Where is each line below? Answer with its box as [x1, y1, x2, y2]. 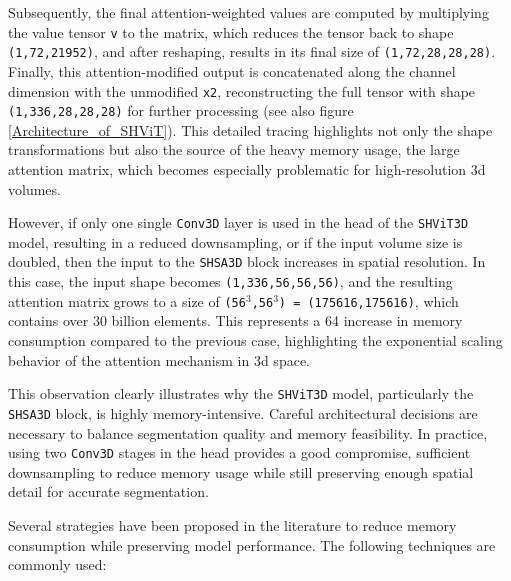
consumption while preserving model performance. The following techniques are [8, 534, 496, 555]
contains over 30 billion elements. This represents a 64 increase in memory [8, 310, 463, 331]
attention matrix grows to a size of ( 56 [8, 290, 246, 311]
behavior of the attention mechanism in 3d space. [8, 349, 310, 370]
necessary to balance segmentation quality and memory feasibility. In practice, [8, 422, 488, 443]
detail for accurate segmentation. [8, 481, 209, 502]
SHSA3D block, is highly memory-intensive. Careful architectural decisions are [8, 402, 478, 423]
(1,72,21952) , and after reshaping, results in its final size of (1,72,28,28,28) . [8, 41, 496, 62]
